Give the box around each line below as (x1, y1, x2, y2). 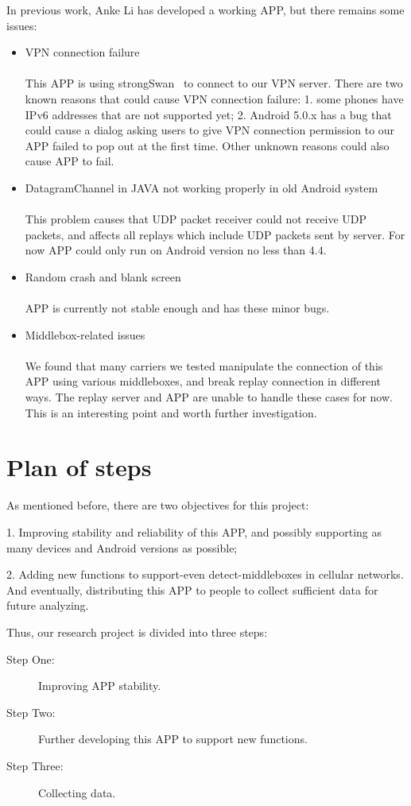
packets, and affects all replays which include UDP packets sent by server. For (25, 226, 405, 242)
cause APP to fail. (25, 153, 114, 169)
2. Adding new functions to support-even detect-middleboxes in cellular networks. (6, 566, 404, 583)
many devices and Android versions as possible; (6, 539, 238, 556)
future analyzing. (6, 597, 89, 614)
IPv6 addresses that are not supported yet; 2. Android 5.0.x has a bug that (25, 106, 392, 122)
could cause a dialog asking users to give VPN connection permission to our (25, 122, 395, 138)
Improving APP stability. (38, 677, 161, 694)
